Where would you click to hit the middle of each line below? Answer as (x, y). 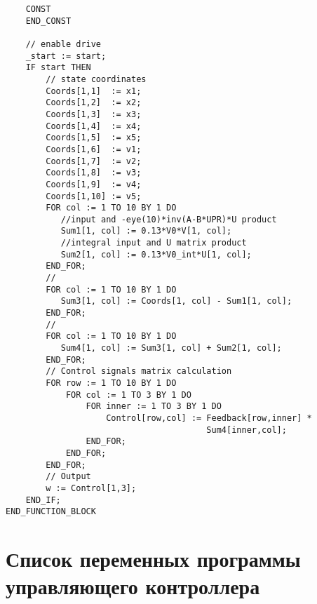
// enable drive (63, 44)
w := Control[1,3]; (91, 488)
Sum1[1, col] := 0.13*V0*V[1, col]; (146, 231)
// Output (68, 477)
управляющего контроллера (133, 586)
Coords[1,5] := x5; (94, 138)
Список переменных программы (153, 559)
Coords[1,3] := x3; (94, 114)
